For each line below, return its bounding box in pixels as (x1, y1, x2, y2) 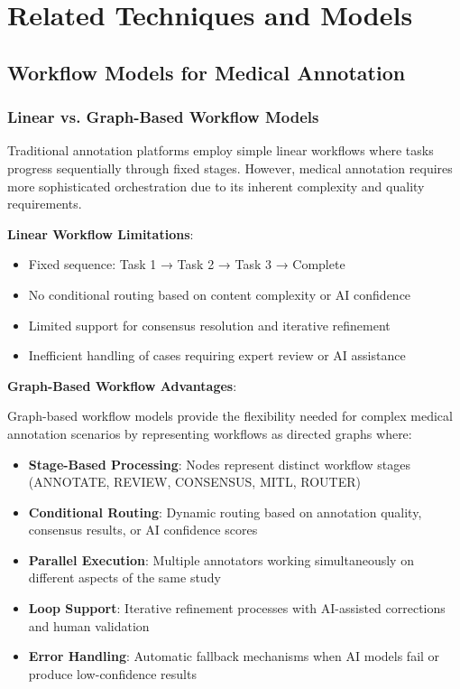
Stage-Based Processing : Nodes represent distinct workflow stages (28, 454, 410, 473)
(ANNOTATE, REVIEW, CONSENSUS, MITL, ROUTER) (28, 472, 361, 491)
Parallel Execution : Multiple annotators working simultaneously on (28, 550, 414, 569)
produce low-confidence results (28, 664, 197, 683)
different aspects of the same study (28, 568, 221, 587)
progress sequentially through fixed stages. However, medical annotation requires (7, 158, 453, 177)
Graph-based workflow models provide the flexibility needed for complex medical (7, 406, 453, 425)
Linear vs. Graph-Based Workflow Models (7, 106, 319, 128)
